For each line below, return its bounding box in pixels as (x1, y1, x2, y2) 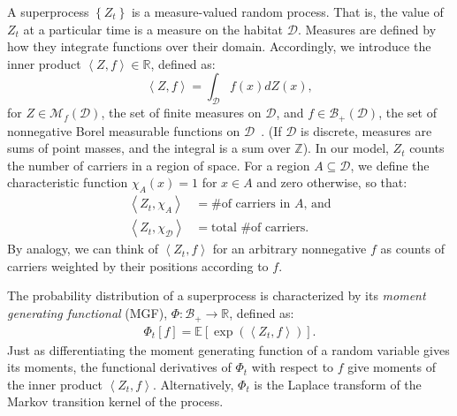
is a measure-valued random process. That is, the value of (131, 3, 444, 20)
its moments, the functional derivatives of (7, 358, 232, 376)
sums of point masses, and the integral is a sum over (7, 139, 291, 157)
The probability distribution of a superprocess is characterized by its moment (7, 286, 426, 305)
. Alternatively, (152, 374, 234, 393)
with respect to (251, 358, 334, 376)
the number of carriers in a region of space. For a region (7, 155, 310, 174)
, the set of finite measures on (101, 103, 262, 122)
